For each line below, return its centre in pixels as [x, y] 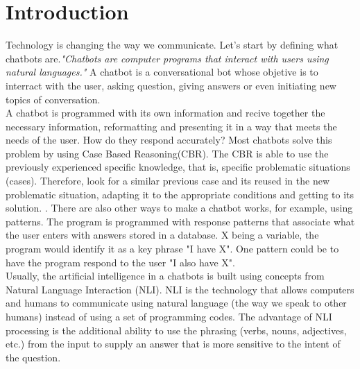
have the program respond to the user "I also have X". [120, 262]
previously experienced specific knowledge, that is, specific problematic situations [178, 167]
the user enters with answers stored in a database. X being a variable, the [162, 235]
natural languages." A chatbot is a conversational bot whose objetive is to [162, 72]
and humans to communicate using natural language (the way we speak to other [176, 303]
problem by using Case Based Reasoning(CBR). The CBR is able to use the [167, 153]
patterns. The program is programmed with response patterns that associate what [180, 221]
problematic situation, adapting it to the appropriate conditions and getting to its [180, 194]
